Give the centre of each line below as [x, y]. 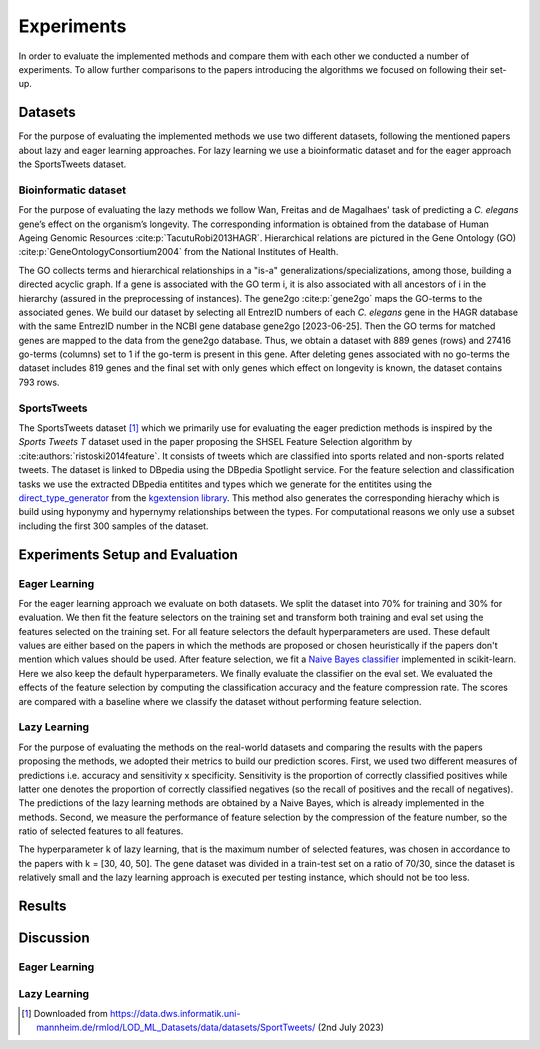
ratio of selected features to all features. [101, 831]
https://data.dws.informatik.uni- [175, 1013]
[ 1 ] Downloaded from [65, 1013]
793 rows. [39, 382]
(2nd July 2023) [351, 1027]
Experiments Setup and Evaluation [128, 554]
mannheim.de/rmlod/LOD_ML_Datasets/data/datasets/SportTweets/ [176, 1027]
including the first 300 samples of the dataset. [113, 526]
